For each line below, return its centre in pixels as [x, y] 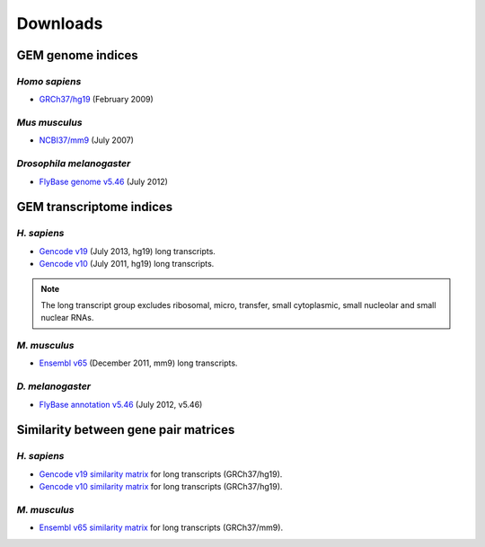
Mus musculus [49, 123]
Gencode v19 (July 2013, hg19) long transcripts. [127, 251]
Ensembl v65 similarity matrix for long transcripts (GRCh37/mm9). [161, 528]
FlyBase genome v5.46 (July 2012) [103, 181]
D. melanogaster [54, 386]
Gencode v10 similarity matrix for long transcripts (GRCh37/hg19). [161, 487]
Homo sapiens [49, 81]
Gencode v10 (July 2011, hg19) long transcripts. [127, 264]
